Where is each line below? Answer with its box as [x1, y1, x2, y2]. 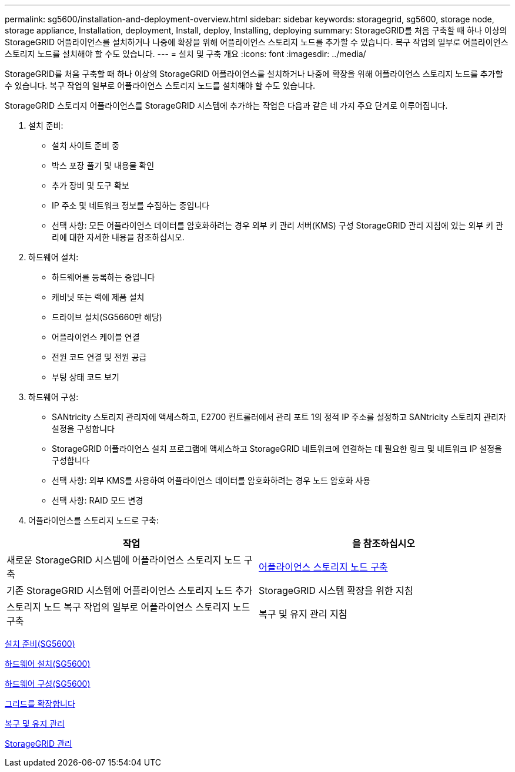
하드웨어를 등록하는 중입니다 [52, 272, 155, 282]
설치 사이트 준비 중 [52, 140, 119, 150]
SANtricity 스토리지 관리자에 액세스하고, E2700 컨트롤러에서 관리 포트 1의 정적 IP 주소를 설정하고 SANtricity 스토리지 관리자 [52, 412, 506, 422]
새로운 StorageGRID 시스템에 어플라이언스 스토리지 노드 [6, 554, 242, 566]
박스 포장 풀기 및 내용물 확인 [52, 160, 155, 170]
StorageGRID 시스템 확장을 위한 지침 [259, 585, 413, 596]
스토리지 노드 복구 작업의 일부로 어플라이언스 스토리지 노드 [6, 601, 250, 613]
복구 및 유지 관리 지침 [259, 608, 347, 620]
